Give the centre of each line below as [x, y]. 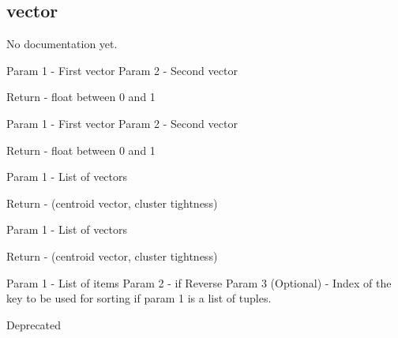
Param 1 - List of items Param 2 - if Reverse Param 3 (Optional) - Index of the [199, 282]
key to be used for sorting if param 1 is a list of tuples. [139, 298]
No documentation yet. [62, 44]
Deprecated [34, 324]
